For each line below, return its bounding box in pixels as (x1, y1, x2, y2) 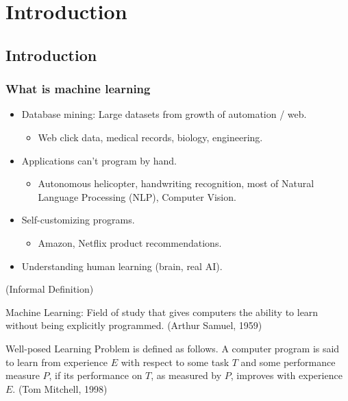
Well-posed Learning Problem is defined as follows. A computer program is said (5, 341, 340, 355)
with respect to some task (121, 354, 229, 369)
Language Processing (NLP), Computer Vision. (38, 189, 236, 204)
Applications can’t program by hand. (21, 153, 177, 167)
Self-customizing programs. (21, 212, 135, 227)
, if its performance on (49, 368, 142, 382)
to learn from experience (5, 354, 108, 369)
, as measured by (151, 368, 222, 382)
